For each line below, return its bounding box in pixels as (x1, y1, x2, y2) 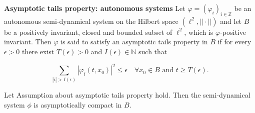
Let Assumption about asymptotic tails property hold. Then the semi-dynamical (4, 90, 250, 100)
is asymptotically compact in (33, 100, 122, 110)
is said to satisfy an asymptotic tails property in (60, 36, 208, 47)
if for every (217, 36, 251, 47)
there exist (22, 46, 54, 56)
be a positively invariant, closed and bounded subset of (4, 26, 172, 37)
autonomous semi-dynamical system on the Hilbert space (4, 15, 178, 26)
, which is (184, 26, 213, 37)
